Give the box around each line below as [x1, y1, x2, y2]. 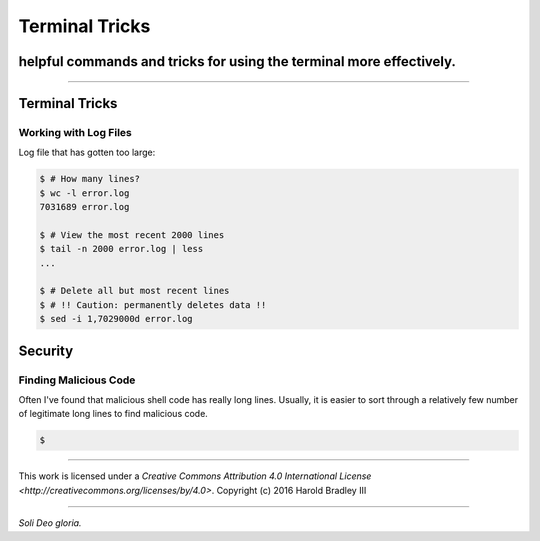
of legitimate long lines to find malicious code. [18, 408, 209, 420]
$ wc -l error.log [39, 187, 130, 199]
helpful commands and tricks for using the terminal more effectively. [18, 53, 457, 70]
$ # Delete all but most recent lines [39, 285, 230, 297]
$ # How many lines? [39, 173, 140, 185]
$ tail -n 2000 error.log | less [39, 243, 204, 255]
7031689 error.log [39, 201, 130, 213]
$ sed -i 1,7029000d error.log [39, 313, 194, 325]
